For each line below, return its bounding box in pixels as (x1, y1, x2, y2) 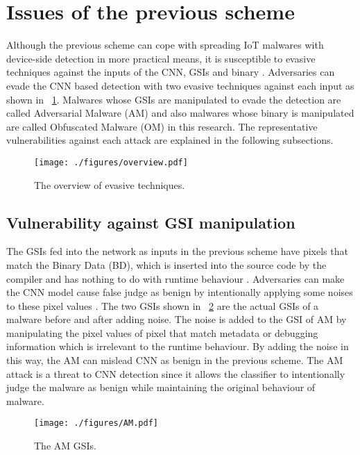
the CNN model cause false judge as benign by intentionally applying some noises (6, 285, 353, 299)
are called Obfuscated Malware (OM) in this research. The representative (6, 119, 318, 133)
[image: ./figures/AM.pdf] (34, 418, 158, 429)
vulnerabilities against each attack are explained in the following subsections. (6, 133, 334, 147)
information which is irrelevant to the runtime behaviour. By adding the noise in (6, 339, 349, 354)
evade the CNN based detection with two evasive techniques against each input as (6, 78, 354, 92)
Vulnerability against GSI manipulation (6, 211, 295, 233)
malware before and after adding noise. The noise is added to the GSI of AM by (6, 312, 347, 326)
